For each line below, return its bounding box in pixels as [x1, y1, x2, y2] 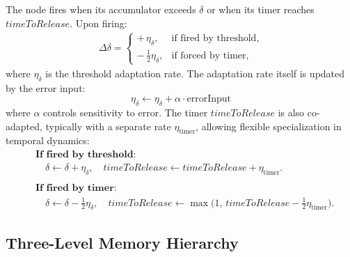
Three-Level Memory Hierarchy [6, 231, 239, 253]
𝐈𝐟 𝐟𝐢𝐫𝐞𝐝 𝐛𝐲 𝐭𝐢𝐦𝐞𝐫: [35, 182, 117, 193]
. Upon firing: [70, 15, 127, 30]
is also [278, 105, 305, 120]
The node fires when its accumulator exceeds [6, 2, 196, 16]
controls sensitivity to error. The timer [43, 105, 208, 120]
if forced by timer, [171, 50, 249, 61]
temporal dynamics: [6, 133, 90, 148]
